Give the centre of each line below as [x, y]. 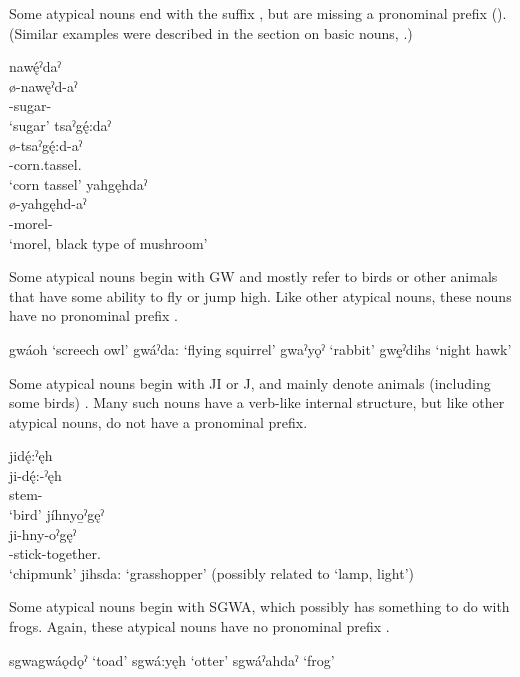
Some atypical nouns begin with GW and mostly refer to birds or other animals [253, 276]
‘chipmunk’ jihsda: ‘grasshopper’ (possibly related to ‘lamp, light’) [212, 572]
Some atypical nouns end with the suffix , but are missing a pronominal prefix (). [258, 13]
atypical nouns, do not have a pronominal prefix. [158, 421]
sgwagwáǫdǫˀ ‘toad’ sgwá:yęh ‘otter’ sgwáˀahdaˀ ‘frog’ [172, 659]
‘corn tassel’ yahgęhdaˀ [78, 183]
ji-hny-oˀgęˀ [43, 533]
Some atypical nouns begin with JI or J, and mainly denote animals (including [250, 382]
